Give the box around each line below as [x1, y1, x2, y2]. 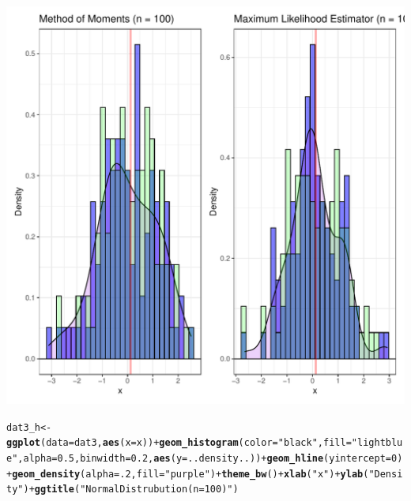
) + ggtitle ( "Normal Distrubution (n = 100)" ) [23, 484, 239, 495]
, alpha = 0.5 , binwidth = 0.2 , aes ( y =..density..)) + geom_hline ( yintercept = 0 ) [17, 452, 403, 464]
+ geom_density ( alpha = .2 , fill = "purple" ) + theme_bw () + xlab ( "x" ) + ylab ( [6, 468, 369, 480]
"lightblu [351, 437, 403, 449]
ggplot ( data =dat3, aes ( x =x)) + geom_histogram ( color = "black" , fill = [6, 437, 352, 449]
